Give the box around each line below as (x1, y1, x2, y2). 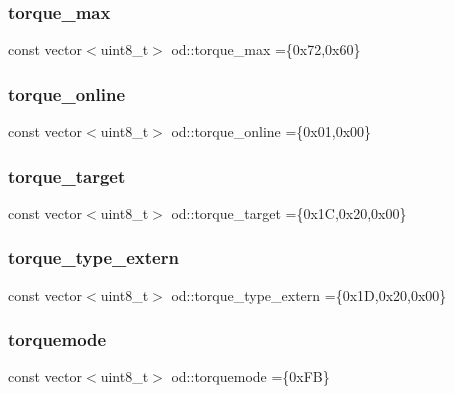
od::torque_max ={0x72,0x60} (171, 39, 361, 60)
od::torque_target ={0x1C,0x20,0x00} (171, 202, 407, 223)
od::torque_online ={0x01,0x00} (171, 121, 372, 142)
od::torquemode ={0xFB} (171, 366, 330, 387)
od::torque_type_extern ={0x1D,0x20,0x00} (171, 284, 447, 305)
